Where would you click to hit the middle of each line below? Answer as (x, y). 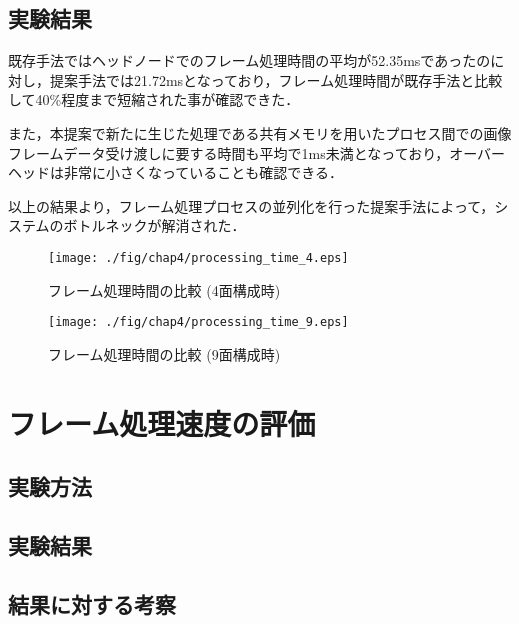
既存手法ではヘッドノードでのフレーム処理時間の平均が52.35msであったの (249, 60)
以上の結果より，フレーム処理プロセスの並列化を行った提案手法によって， (251, 205)
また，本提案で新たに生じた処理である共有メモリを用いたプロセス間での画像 (260, 132)
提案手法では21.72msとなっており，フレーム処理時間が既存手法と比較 (276, 79)
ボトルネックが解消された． (154, 225)
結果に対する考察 (92, 603)
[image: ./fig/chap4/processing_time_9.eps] (198, 322)
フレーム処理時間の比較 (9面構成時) (164, 353)
